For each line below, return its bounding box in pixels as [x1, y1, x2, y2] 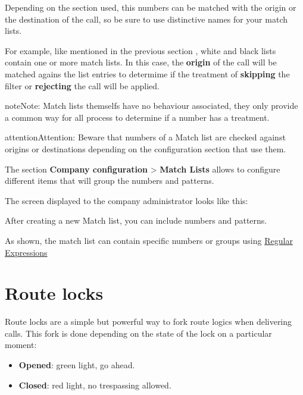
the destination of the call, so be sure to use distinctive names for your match [5, 12, 288, 25]
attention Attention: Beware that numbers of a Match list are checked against [5, 131, 286, 143]
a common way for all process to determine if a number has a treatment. [5, 111, 270, 123]
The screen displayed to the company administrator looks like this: [5, 194, 248, 206]
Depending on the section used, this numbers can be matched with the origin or [5, 1, 296, 13]
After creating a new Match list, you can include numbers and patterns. [5, 214, 267, 227]
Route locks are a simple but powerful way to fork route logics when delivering [5, 315, 292, 328]
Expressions [5, 246, 48, 258]
